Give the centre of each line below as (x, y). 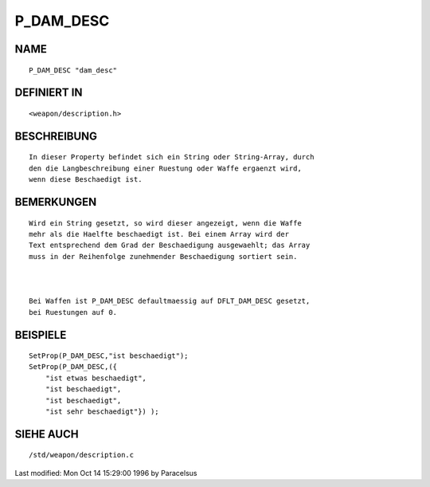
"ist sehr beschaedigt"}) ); (102, 412)
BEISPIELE (41, 335)
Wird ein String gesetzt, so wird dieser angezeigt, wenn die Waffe (165, 223)
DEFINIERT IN (49, 93)
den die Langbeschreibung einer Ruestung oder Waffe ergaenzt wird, (165, 168)
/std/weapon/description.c (82, 455)
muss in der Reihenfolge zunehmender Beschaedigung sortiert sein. (163, 256)
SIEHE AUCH (47, 434)
